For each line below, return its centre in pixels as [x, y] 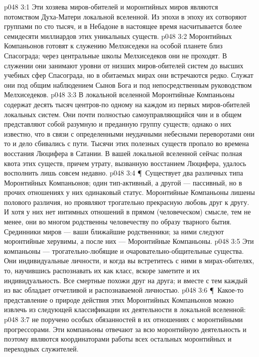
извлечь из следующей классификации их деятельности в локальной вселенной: [125, 309]
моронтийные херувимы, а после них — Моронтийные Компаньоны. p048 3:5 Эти [129, 241]
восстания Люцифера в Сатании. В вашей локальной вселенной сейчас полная [123, 153]
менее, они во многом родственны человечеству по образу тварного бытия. [118, 222]
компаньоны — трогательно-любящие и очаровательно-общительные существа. [124, 251]
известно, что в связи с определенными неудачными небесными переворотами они [129, 133]
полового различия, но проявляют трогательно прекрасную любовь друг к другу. [127, 202]
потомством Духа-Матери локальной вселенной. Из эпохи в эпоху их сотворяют [126, 16]
